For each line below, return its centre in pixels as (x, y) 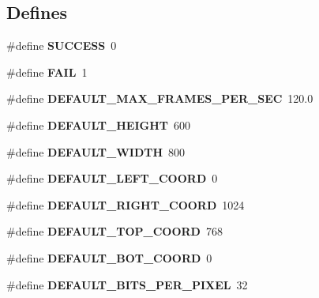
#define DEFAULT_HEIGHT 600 (98, 124)
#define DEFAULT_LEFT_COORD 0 (112, 178)
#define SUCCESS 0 (62, 45)
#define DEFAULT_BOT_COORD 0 (109, 257)
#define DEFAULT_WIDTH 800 (96, 151)
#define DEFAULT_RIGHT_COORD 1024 (126, 204)
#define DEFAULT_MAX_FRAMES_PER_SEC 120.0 (160, 98)
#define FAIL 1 (47, 72)
